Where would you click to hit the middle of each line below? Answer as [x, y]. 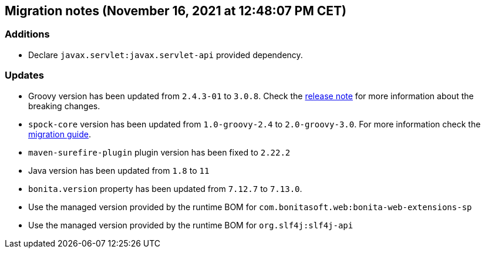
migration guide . [60, 134]
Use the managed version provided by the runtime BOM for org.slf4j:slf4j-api [191, 225]
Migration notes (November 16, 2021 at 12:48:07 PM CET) [176, 11]
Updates [24, 75]
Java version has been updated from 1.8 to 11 [119, 170]
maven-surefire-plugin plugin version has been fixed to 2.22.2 [159, 152]
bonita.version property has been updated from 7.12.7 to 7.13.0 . [165, 188]
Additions [27, 34]
